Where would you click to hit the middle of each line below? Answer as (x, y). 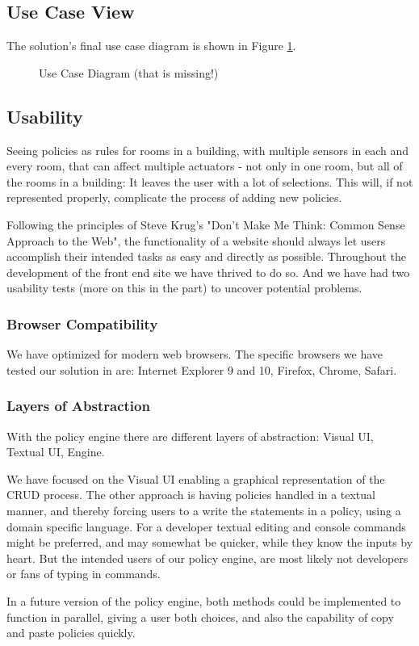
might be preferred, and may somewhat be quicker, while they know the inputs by (210, 542)
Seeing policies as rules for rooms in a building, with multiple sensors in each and (208, 150)
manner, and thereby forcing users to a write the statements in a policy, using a (204, 510)
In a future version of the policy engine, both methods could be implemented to (204, 600)
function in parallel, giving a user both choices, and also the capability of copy (200, 617)
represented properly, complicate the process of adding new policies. (174, 197)
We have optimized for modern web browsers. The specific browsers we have (195, 354)
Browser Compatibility (82, 323)
